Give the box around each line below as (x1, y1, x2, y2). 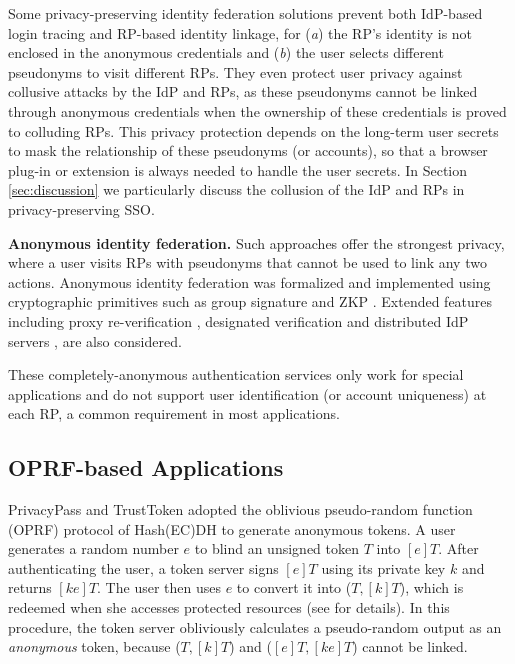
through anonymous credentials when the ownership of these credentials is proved (8, 100, 507, 121)
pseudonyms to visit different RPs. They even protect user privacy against (8, 61, 463, 82)
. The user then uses (97, 577, 221, 598)
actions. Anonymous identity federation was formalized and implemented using (8, 271, 491, 292)
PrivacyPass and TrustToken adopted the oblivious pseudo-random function (8, 499, 473, 520)
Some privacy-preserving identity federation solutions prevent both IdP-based (8, 3, 483, 23)
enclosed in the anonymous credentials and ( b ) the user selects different (8, 42, 444, 63)
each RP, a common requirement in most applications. (8, 403, 340, 424)
